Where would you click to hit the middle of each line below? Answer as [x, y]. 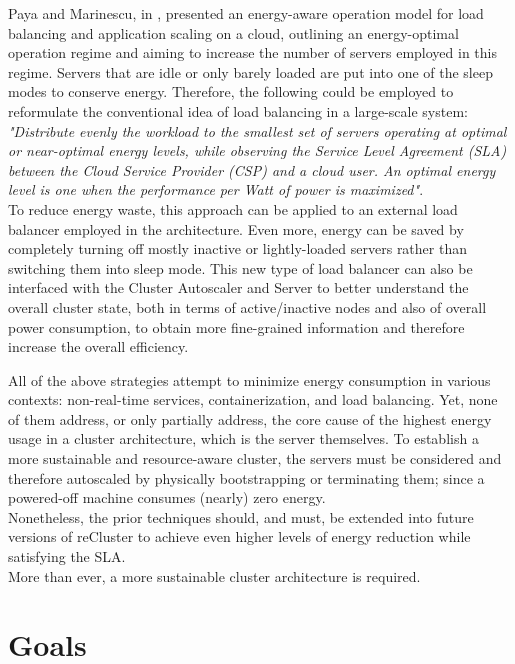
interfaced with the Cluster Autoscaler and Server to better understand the [238, 287]
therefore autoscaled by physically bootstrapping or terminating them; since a [246, 477]
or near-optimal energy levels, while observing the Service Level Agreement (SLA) [257, 150]
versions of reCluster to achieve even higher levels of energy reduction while [239, 536]
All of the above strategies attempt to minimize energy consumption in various [249, 379]
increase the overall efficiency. [98, 346]
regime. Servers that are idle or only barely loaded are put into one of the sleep [250, 71]
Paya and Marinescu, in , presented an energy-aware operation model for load [246, 13]
